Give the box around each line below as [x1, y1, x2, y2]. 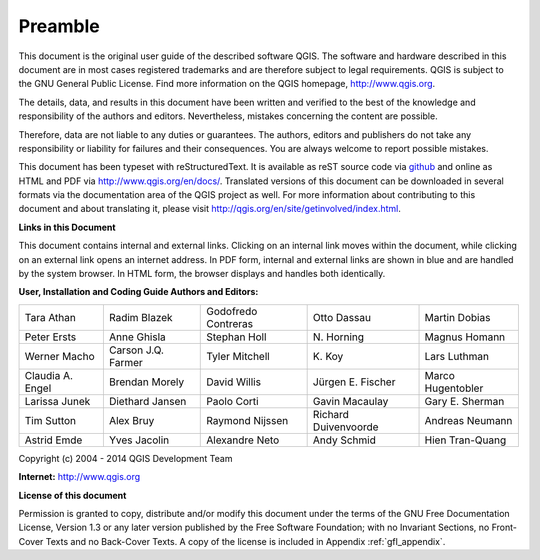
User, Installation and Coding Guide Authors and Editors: [18, 286, 259, 298]
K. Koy [312, 349, 344, 363]
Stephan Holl [206, 330, 267, 344]
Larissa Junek [24, 394, 91, 408]
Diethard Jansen [108, 394, 187, 408]
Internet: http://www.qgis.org [18, 471, 141, 483]
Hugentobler [424, 381, 484, 395]
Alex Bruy [108, 413, 155, 427]
